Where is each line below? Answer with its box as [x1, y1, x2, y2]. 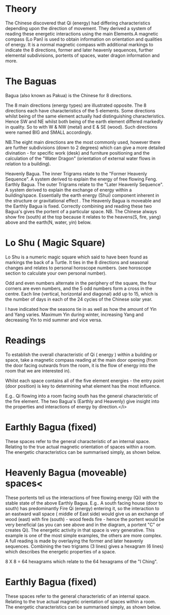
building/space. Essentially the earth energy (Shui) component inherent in [5, 192, 159, 198]
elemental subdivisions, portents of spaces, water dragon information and [5, 52, 160, 58]
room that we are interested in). [5, 367, 71, 374]
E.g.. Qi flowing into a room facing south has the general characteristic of [5, 393, 158, 399]
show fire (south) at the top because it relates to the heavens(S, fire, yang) [5, 214, 161, 220]
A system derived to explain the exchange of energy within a [5, 187, 132, 193]
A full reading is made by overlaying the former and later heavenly [5, 538, 144, 544]
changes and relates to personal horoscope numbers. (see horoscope [5, 265, 151, 271]
